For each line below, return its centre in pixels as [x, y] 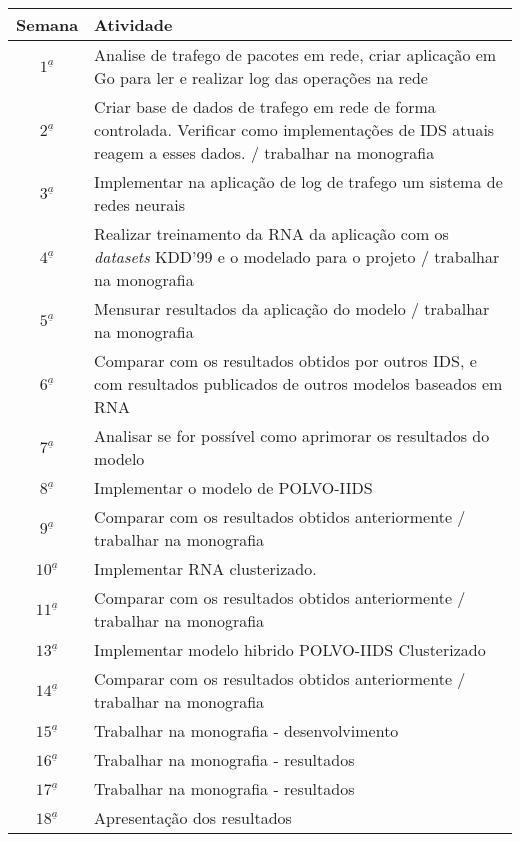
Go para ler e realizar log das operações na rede [261, 77]
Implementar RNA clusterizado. [205, 568]
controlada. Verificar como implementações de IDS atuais [294, 129]
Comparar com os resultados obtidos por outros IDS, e [285, 360]
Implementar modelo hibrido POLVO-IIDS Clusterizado [290, 649]
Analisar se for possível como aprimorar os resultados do [292, 435]
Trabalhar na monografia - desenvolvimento [246, 730]
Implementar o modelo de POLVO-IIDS [233, 487]
